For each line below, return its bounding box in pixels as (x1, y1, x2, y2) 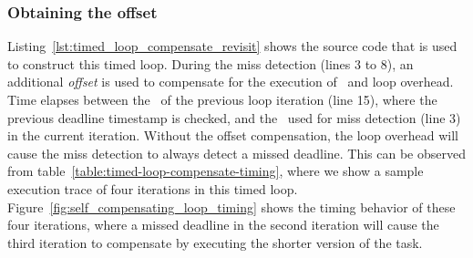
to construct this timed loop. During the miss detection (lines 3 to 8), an (7, 54, 414, 73)
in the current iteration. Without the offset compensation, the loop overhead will (7, 126, 458, 145)
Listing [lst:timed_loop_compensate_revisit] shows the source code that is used (7, 36, 458, 56)
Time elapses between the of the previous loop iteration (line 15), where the (7, 90, 437, 108)
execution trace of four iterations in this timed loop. (7, 179, 298, 198)
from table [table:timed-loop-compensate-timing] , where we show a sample (7, 161, 424, 181)
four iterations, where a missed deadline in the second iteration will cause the (7, 215, 439, 234)
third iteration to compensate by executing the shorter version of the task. (7, 232, 423, 252)
